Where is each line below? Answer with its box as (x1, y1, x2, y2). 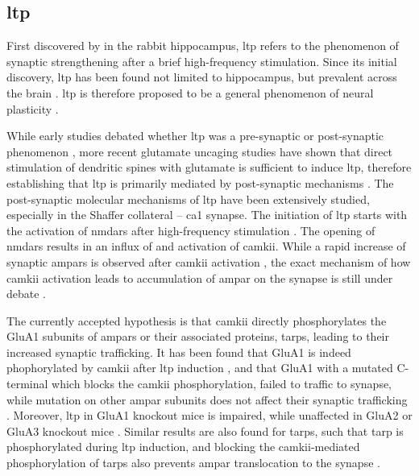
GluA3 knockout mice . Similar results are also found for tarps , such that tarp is (6, 422, 404, 439)
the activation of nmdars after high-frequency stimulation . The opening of (6, 221, 375, 238)
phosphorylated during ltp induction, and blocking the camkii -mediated (6, 438, 360, 455)
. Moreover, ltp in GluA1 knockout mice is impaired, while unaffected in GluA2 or (6, 407, 413, 424)
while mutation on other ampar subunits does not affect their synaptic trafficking (6, 391, 408, 408)
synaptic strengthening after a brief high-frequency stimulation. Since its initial (6, 52, 397, 69)
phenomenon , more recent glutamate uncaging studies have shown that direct (6, 143, 393, 159)
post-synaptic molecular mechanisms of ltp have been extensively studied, (6, 190, 370, 207)
